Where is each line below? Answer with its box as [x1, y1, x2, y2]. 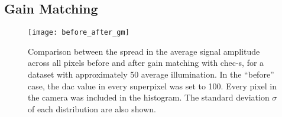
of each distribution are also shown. [28, 102, 156, 115]
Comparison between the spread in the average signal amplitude [28, 45, 260, 57]
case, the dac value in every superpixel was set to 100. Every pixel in [28, 79, 277, 92]
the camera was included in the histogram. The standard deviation [28, 91, 270, 103]
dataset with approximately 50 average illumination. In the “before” [28, 68, 274, 81]
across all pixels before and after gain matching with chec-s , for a [28, 56, 264, 69]
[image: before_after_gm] [28, 28, 129, 37]
